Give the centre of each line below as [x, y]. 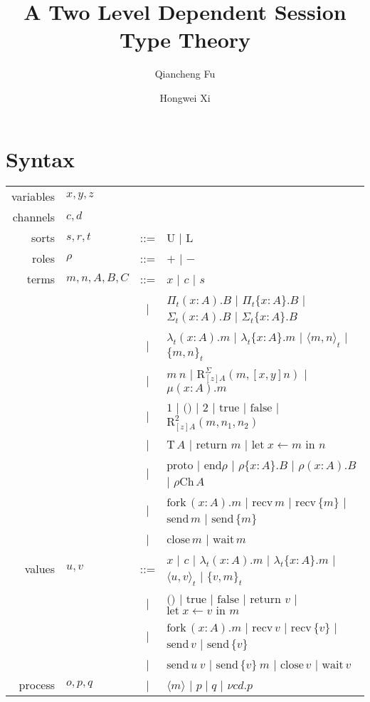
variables [33, 197]
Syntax [41, 158]
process [37, 685]
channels [34, 217]
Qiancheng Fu [185, 74]
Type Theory [185, 40]
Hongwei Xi [185, 97]
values [40, 569]
